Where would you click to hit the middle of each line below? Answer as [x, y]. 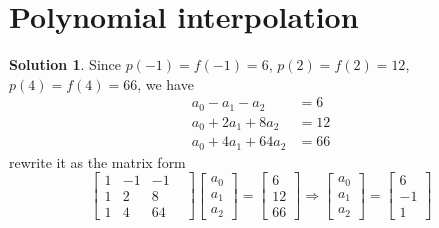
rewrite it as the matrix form [97, 161]
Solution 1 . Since [65, 64]
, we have [165, 83]
